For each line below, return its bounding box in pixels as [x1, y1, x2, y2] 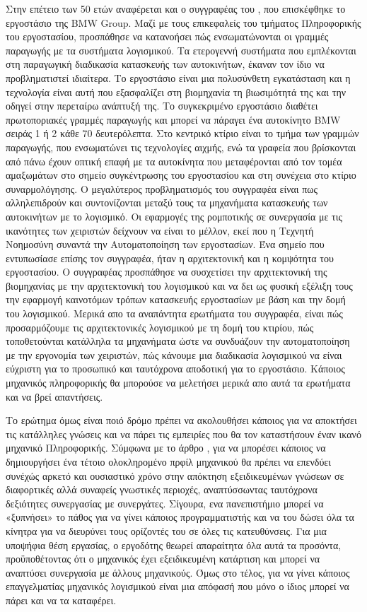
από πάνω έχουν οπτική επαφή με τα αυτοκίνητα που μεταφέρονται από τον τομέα [6, 153, 342, 168]
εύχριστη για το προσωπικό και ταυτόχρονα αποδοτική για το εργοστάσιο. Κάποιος [6, 361, 345, 376]
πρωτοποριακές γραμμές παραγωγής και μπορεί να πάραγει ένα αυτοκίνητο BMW [6, 112, 341, 126]
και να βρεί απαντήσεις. [6, 389, 103, 404]
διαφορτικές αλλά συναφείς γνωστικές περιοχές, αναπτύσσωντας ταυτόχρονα [6, 482, 318, 497]
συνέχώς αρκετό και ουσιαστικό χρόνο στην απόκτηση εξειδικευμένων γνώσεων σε [6, 468, 344, 483]
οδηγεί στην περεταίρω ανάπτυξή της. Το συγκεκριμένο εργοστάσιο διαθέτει [6, 98, 318, 113]
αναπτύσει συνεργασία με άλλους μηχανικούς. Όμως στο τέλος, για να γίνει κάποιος [6, 565, 350, 579]
